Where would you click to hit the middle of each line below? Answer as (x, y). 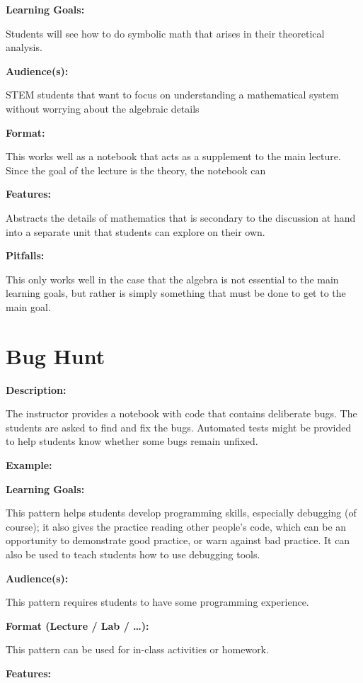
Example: (29, 465)
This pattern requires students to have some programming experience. (157, 602)
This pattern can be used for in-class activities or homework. (137, 649)
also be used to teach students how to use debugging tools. (133, 554)
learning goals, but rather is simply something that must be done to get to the (176, 293)
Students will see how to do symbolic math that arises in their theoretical (165, 33)
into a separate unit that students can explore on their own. (136, 231)
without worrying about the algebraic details (103, 108)
